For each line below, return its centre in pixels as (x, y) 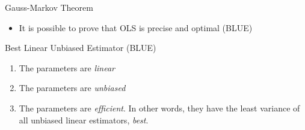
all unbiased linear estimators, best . (84, 120)
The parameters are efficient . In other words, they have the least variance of (159, 108)
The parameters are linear (67, 67)
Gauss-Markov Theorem (49, 7)
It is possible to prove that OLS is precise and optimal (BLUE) (136, 27)
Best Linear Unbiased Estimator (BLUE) (81, 48)
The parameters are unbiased (72, 88)
